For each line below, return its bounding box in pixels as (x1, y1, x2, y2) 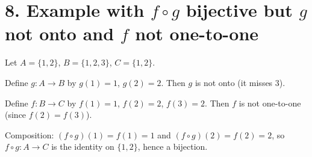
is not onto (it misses (195, 76, 273, 88)
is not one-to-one (239, 96, 301, 109)
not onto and (5, 21, 114, 46)
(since (5, 108, 27, 121)
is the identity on (51, 140, 114, 153)
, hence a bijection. (137, 140, 208, 153)
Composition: (5, 128, 54, 141)
